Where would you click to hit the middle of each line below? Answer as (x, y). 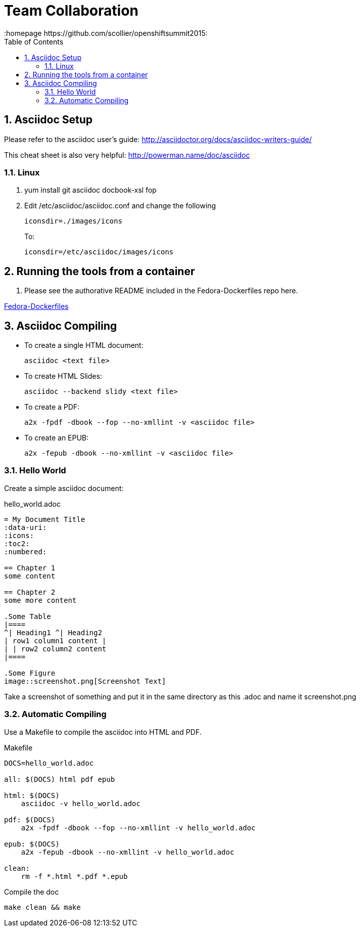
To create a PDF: (52, 407)
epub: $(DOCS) (32, 844)
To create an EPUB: (57, 438)
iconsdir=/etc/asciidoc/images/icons (99, 252)
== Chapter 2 (30, 592)
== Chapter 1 (30, 568)
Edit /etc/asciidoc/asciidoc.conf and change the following (120, 206)
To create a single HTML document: (84, 345)
